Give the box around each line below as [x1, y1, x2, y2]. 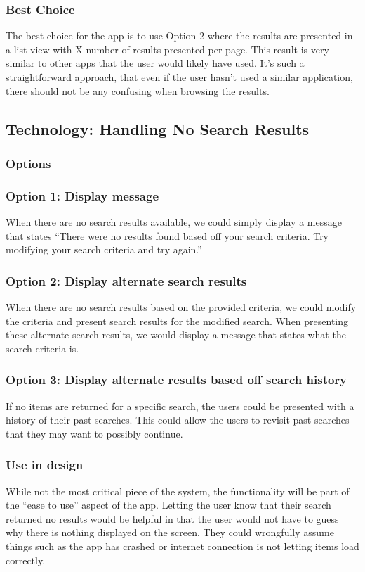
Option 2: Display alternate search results [6, 272, 247, 289]
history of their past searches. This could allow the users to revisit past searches [6, 412, 350, 427]
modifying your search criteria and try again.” [6, 242, 202, 257]
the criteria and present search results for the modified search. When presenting [6, 313, 349, 328]
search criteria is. [6, 341, 79, 355]
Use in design [6, 456, 84, 474]
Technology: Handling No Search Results [6, 117, 310, 139]
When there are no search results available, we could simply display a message [6, 215, 342, 229]
